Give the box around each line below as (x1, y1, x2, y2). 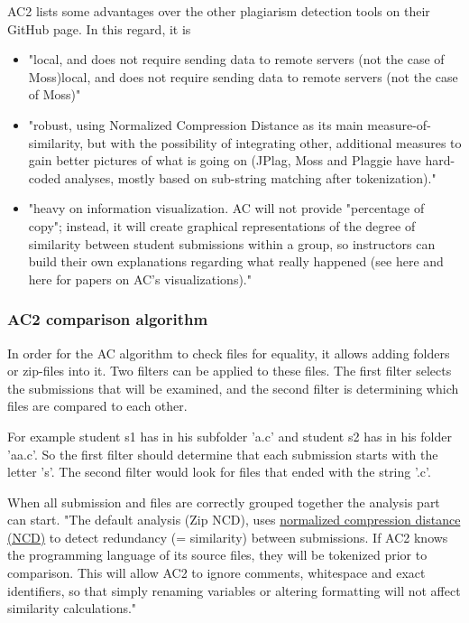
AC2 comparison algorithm (7, 308, 208, 330)
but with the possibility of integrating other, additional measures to (87, 133, 462, 152)
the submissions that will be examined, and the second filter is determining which (7, 378, 459, 397)
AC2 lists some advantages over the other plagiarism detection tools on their (7, 2, 430, 20)
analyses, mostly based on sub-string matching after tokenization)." (64, 168, 437, 187)
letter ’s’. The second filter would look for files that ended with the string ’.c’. (7, 462, 431, 481)
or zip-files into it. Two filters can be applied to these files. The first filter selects (7, 361, 452, 380)
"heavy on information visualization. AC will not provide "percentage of (28, 199, 425, 218)
